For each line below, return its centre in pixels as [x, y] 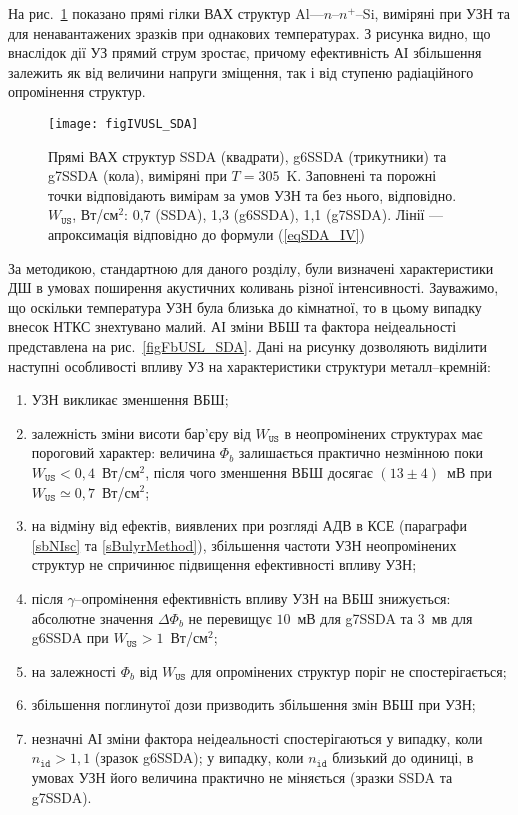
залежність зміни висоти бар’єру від [141, 432]
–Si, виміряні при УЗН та [433, 13]
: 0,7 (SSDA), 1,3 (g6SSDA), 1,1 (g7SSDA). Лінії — [284, 214]
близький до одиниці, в [403, 757]
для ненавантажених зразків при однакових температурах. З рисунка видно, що [249, 32]
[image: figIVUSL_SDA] [123, 123]
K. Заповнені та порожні [361, 175]
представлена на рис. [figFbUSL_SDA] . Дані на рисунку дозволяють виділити [248, 345]
